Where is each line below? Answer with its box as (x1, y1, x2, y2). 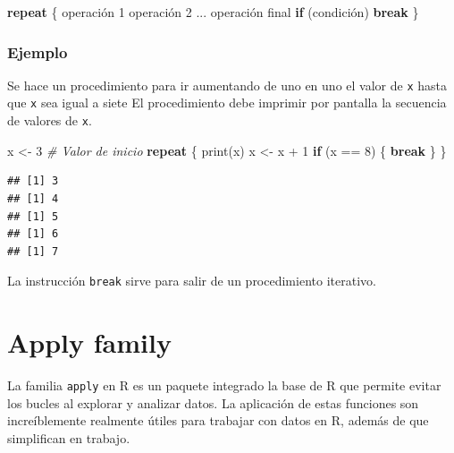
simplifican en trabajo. (7, 428, 130, 447)
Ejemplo (7, 40, 68, 63)
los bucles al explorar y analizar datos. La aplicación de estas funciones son (7, 393, 419, 412)
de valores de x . (7, 111, 92, 130)
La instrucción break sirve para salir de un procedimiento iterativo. (7, 271, 376, 290)
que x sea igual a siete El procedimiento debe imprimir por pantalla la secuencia (7, 93, 447, 112)
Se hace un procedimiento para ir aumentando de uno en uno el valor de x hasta (7, 75, 447, 94)
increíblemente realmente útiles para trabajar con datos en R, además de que (7, 411, 429, 430)
